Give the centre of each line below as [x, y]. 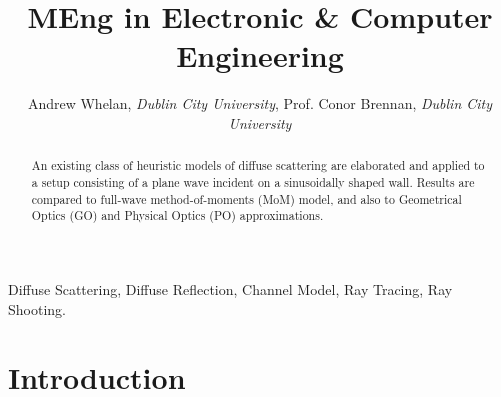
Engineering [260, 55]
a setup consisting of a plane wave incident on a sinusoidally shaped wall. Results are [253, 181]
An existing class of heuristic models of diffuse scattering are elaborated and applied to [258, 165]
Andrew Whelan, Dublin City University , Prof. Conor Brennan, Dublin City [260, 103]
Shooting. [37, 308]
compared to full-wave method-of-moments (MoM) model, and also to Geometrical [246, 198]
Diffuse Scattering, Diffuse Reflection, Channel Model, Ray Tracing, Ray [230, 288]
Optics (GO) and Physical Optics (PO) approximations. [177, 215]
